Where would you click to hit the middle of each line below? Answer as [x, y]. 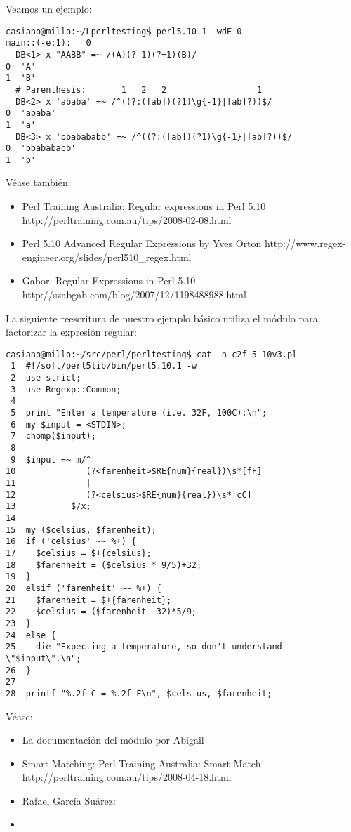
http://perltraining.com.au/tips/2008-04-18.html [127, 777]
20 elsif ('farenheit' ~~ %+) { [84, 588]
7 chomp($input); [53, 436]
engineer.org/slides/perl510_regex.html [107, 257]
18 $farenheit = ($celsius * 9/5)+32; [104, 565]
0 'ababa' [31, 113]
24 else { [31, 635]
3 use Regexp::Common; [66, 389]
